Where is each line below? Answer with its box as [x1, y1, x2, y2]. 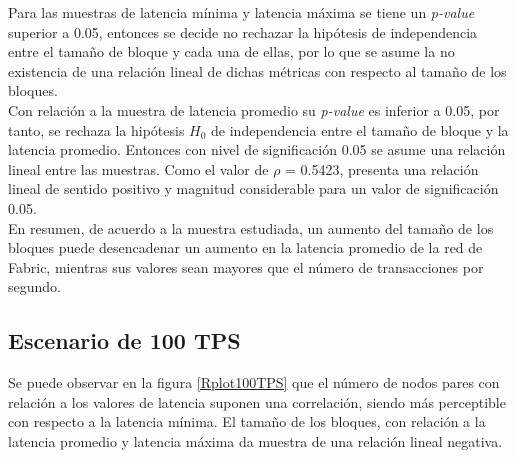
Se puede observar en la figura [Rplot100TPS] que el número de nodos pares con [8, 372, 500, 393]
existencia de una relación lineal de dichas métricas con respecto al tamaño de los [8, 60, 507, 81]
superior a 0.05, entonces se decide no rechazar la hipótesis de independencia [8, 21, 478, 42]
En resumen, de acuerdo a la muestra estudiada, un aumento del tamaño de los [8, 217, 494, 238]
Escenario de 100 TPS [8, 325, 241, 356]
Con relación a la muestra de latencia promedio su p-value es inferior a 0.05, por [8, 99, 500, 120]
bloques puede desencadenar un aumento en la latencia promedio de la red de [8, 237, 483, 258]
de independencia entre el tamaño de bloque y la [211, 119, 509, 140]
